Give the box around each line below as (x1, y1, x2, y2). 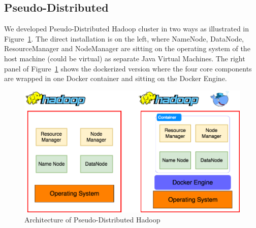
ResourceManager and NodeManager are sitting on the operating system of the (4, 43, 250, 54)
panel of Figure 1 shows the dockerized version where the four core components (4, 63, 252, 73)
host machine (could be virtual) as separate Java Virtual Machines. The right (4, 53, 245, 63)
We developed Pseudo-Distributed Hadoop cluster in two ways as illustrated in (4, 23, 249, 34)
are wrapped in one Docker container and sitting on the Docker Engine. (4, 73, 227, 84)
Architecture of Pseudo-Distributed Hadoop (24, 214, 161, 224)
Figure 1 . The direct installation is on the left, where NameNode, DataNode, (4, 33, 244, 44)
